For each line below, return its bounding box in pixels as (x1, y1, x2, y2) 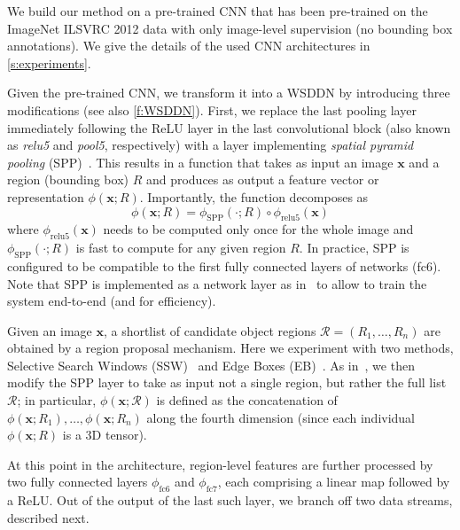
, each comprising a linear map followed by (217, 472, 450, 491)
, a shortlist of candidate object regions (103, 321, 316, 339)
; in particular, (17, 391, 97, 409)
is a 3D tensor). (62, 425, 147, 444)
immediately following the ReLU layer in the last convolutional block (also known (7, 118, 451, 136)
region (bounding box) (7, 170, 129, 189)
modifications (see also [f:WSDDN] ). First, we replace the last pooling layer (7, 100, 417, 119)
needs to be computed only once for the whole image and (103, 220, 414, 238)
